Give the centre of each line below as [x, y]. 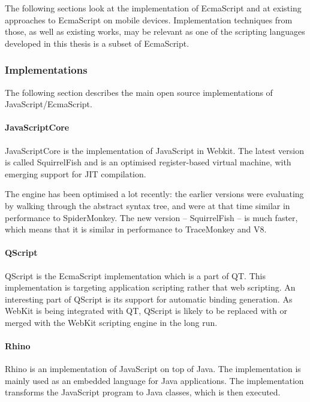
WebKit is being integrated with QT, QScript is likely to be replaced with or [146, 311]
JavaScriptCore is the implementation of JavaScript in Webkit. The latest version [154, 150]
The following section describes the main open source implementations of [139, 92]
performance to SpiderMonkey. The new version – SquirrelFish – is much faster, [151, 217]
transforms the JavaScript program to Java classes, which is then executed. [143, 392]
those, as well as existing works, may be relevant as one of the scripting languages [155, 31]
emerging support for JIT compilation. [76, 173]
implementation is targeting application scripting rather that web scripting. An [150, 287]
